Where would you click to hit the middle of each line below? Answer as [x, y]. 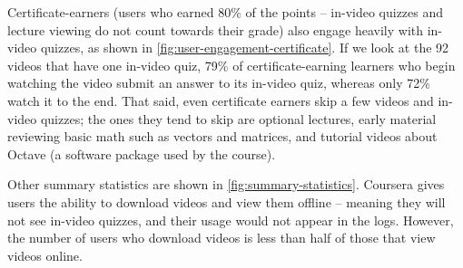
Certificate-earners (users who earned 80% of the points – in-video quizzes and [226, 12]
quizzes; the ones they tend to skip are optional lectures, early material [238, 118]
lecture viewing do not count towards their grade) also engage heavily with [216, 29]
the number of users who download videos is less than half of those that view [222, 238]
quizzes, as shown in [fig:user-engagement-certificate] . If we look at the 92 [245, 48]
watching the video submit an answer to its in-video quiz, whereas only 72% [219, 83]
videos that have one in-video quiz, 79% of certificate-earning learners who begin [231, 65]
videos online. [45, 255]
